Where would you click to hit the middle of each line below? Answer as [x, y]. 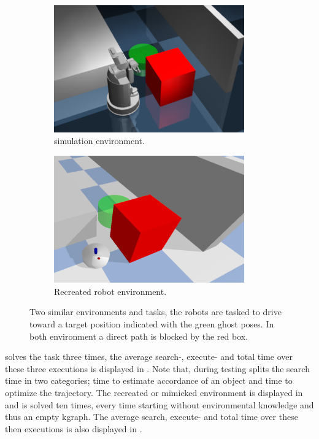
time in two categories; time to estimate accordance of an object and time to [149, 380]
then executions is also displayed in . [74, 428]
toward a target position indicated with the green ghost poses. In [152, 324]
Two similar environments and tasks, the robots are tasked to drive [156, 312]
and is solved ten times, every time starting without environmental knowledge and [159, 404]
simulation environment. [99, 141]
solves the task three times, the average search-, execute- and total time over [149, 357]
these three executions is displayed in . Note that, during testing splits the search [157, 368]
